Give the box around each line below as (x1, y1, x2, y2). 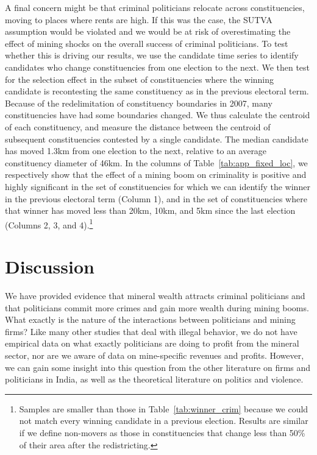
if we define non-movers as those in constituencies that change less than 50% (19, 426, 305, 439)
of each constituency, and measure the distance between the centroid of (5, 120, 271, 133)
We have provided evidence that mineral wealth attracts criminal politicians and (5, 289, 305, 302)
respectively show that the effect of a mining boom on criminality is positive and (5, 168, 307, 181)
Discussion (5, 254, 94, 279)
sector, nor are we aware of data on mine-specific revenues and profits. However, (5, 349, 304, 362)
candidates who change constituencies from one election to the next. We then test (5, 60, 310, 73)
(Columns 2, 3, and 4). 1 (5, 216, 93, 231)
